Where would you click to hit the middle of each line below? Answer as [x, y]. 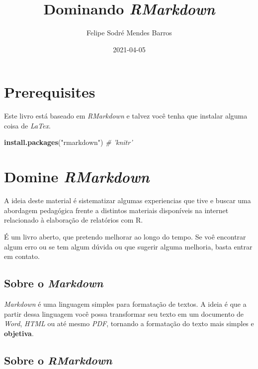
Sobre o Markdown [54, 283]
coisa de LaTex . [27, 125]
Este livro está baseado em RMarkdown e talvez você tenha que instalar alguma [126, 116]
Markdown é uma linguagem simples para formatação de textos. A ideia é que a [125, 304]
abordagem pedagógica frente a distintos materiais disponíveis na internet [116, 210]
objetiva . [19, 333]
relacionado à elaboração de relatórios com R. [74, 220]
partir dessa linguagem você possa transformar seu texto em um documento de [124, 313]
